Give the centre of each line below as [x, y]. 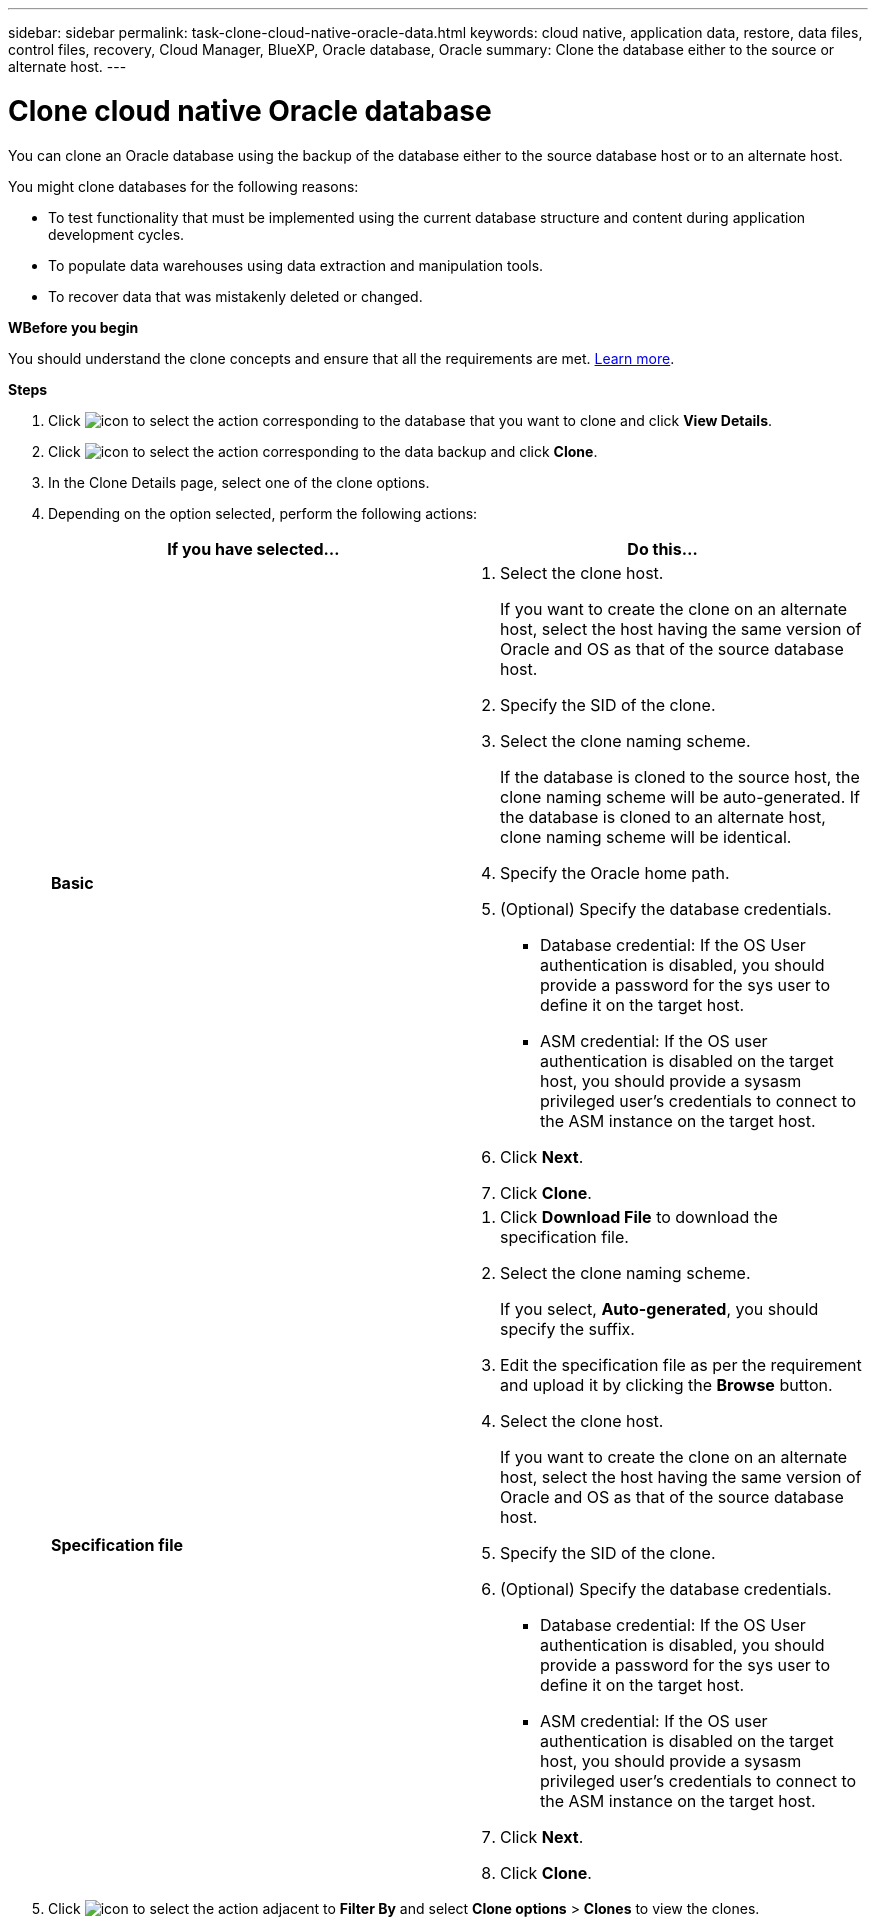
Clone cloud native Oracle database [250, 110]
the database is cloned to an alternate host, [663, 816]
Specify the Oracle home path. [615, 872]
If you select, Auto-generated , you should [659, 1308]
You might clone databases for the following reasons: [183, 186]
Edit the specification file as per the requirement [681, 1364]
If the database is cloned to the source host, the [680, 776]
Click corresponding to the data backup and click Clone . [323, 451]
